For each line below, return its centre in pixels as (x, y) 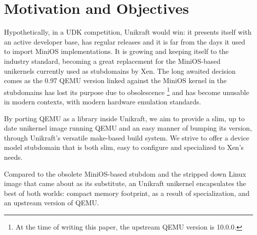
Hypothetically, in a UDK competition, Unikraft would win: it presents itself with (128, 32)
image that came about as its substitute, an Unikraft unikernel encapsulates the (125, 183)
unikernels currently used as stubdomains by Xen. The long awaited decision (120, 70)
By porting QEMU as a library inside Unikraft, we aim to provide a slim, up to (124, 118)
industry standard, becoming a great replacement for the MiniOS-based (112, 61)
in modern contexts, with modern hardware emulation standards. (103, 101)
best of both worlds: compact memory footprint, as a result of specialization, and (127, 193)
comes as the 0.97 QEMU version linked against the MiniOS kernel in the (115, 80)
